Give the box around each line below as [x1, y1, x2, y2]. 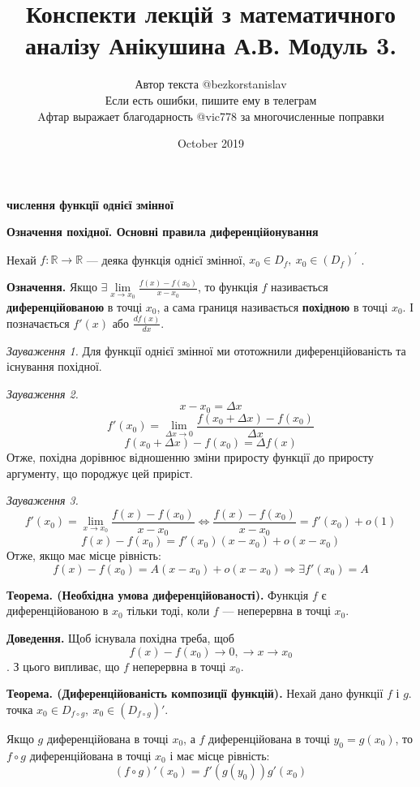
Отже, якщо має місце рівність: [6, 547, 161, 564]
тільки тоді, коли [126, 602, 210, 619]
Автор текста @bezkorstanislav [135, 75, 287, 92]
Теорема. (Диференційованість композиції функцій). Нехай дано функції [6, 685, 384, 702]
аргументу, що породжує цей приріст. [6, 464, 193, 481]
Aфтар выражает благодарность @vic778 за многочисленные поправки [37, 107, 384, 124]
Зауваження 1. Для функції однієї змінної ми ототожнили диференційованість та [6, 342, 406, 359]
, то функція [197, 278, 258, 295]
